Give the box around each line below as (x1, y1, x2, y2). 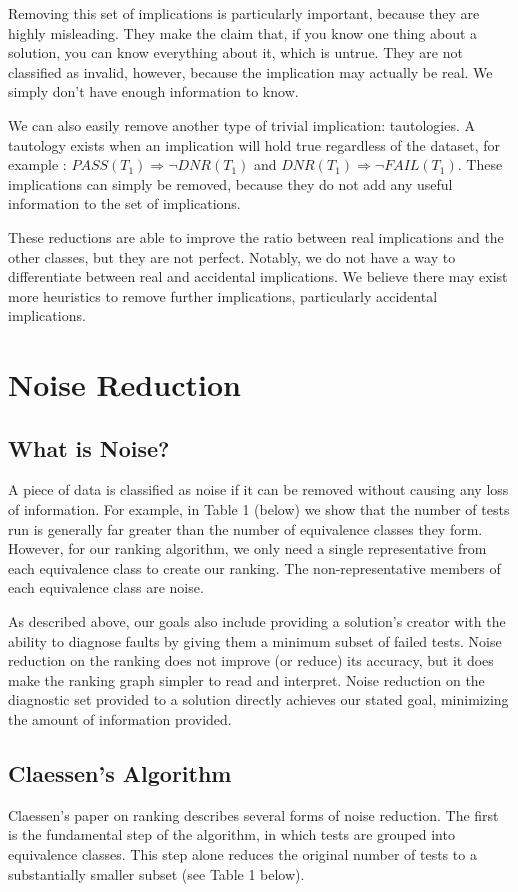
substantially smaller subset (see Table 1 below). (8, 863, 305, 884)
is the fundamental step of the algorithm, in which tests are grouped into (8, 824, 455, 845)
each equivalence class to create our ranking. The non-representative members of (8, 557, 501, 578)
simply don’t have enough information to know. (8, 81, 299, 102)
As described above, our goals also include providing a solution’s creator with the (8, 611, 506, 632)
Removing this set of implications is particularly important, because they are (8, 3, 480, 23)
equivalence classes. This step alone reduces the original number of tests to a (8, 844, 477, 864)
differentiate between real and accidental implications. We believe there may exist (8, 266, 508, 287)
